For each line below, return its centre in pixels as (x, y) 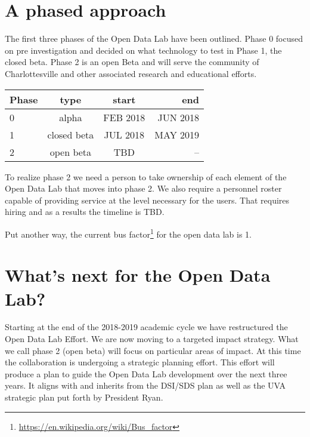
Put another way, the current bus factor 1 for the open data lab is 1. (128, 233)
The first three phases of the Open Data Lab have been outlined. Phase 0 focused (154, 39)
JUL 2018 (124, 134)
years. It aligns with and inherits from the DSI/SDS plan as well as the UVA (145, 385)
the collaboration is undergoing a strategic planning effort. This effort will (140, 362)
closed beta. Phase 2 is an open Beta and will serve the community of (132, 62)
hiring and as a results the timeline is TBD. (85, 212)
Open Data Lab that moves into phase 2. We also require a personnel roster (143, 188)
